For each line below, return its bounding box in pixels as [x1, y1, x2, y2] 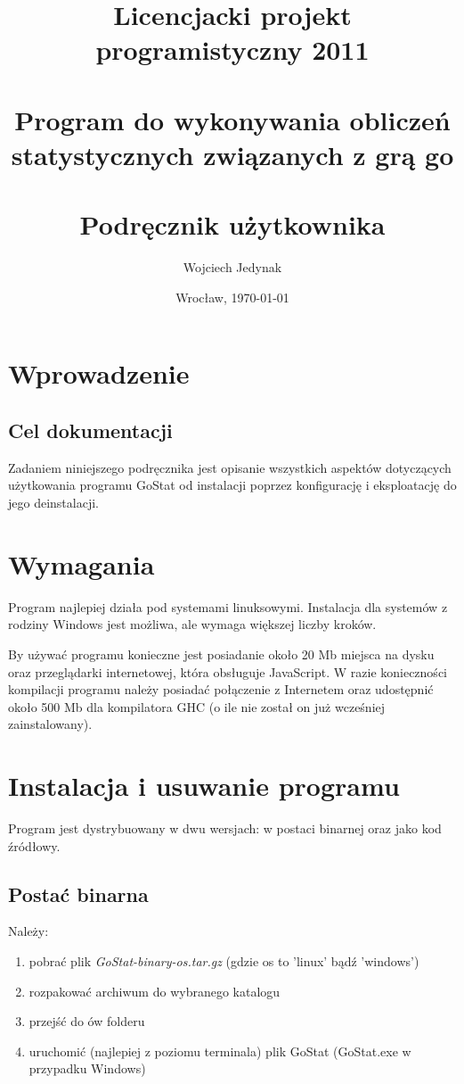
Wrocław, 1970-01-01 [175, 287, 289, 306]
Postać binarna [8, 880, 149, 907]
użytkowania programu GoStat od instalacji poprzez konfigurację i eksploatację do [8, 476, 457, 494]
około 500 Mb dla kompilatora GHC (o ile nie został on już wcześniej [8, 697, 386, 716]
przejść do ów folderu [28, 1012, 145, 1030]
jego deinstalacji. [8, 493, 99, 512]
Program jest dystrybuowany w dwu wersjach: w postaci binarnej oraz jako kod [8, 819, 442, 838]
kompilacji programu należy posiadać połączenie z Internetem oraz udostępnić [8, 680, 434, 699]
